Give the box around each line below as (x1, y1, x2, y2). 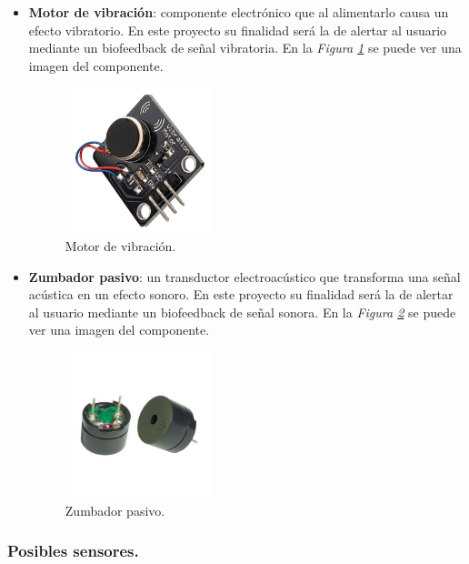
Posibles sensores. (7, 539, 139, 562)
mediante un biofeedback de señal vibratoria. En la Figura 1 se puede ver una (28, 38, 462, 57)
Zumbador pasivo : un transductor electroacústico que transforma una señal (28, 267, 461, 286)
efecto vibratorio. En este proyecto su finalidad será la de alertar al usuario (28, 20, 447, 39)
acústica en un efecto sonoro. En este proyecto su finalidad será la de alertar (28, 285, 454, 304)
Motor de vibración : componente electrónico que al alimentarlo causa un (28, 3, 449, 21)
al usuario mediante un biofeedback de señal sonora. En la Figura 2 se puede (28, 302, 456, 321)
